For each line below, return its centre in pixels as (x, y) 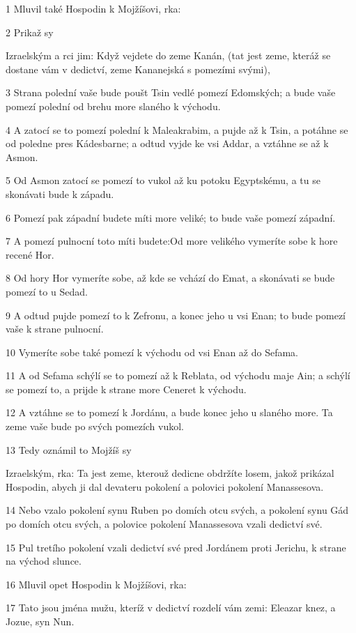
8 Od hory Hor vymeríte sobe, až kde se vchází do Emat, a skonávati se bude (170, 278)
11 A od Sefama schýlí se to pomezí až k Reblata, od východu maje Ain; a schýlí (178, 375)
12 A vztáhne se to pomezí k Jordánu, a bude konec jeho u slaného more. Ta (169, 412)
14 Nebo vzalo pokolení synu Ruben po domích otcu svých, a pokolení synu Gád (177, 510)
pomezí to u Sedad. (47, 291)
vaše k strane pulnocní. (55, 329)
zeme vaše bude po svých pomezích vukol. (95, 426)
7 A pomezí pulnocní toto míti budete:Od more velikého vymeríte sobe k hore (172, 241)
